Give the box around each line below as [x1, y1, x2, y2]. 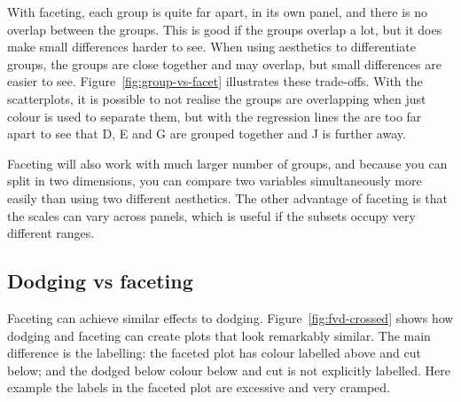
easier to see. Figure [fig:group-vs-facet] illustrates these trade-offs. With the [7, 72, 423, 91]
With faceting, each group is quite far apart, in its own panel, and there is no [7, 3, 428, 20]
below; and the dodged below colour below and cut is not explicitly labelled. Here [7, 360, 450, 379]
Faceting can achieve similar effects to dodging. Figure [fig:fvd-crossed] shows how [7, 308, 454, 327]
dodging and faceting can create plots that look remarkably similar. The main [7, 326, 431, 344]
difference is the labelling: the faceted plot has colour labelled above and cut [7, 343, 421, 362]
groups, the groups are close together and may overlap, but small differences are [7, 54, 441, 73]
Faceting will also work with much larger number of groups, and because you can [7, 154, 448, 172]
